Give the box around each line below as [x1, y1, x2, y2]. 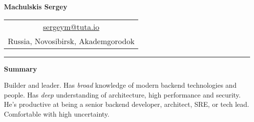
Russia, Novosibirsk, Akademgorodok [8, 35, 135, 47]
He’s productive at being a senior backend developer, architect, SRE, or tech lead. [4, 99, 250, 109]
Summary [4, 63, 37, 73]
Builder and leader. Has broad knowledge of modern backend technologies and [4, 80, 237, 90]
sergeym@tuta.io [43, 21, 100, 32]
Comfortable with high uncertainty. [4, 108, 109, 119]
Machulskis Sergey [4, 1, 67, 11]
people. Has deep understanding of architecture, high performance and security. [4, 89, 241, 99]
